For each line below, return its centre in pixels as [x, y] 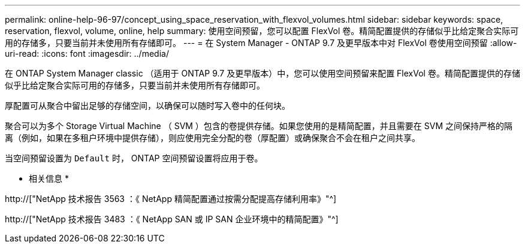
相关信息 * [49, 178]
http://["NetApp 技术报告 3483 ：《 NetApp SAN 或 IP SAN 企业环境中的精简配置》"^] [172, 219]
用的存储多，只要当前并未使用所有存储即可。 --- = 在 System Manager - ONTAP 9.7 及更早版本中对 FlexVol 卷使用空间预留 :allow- [261, 43]
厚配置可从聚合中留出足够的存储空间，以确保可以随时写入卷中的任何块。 [147, 105]
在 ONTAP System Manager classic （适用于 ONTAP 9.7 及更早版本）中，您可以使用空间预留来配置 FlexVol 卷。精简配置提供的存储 [262, 73]
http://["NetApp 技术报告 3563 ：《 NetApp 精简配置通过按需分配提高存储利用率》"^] [171, 199]
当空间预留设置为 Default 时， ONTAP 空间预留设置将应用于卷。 [134, 158]
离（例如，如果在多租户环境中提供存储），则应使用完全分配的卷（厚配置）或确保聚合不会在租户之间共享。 [212, 138]
